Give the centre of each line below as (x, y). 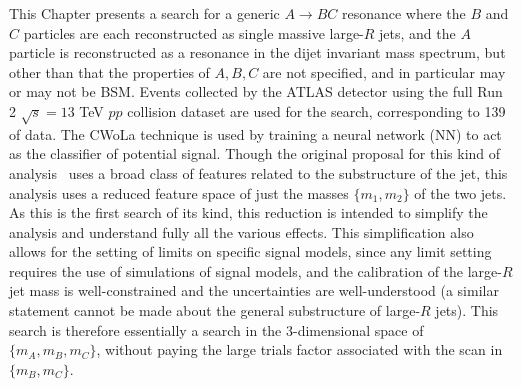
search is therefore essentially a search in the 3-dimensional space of (216, 329)
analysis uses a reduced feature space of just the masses (179, 192)
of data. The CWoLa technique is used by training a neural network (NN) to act (255, 133)
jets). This (467, 310)
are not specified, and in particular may (384, 71)
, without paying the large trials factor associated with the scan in (299, 349)
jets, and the (417, 32)
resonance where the (403, 13)
